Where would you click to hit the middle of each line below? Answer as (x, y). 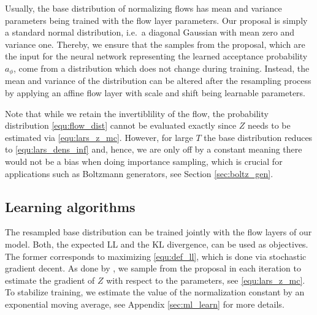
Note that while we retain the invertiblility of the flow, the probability (137, 113)
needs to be (269, 125)
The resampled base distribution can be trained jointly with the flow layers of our (158, 232)
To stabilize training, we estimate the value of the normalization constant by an (155, 292)
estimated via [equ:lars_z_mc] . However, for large (99, 137)
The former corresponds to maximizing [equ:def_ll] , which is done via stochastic (156, 256)
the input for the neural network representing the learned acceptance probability (156, 56)
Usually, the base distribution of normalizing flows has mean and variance (143, 8)
